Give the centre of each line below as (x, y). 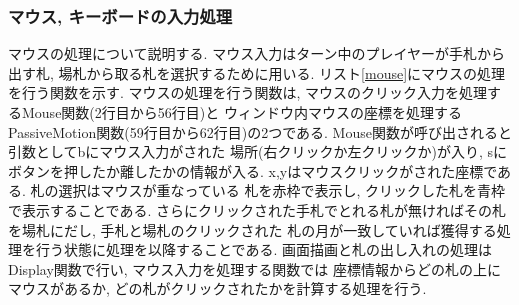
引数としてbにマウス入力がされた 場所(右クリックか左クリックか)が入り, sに (257, 151)
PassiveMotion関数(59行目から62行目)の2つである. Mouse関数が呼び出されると (260, 131)
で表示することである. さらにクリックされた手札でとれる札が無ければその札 (257, 209)
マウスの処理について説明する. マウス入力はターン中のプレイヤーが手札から (257, 53)
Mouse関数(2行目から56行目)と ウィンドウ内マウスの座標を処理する (241, 112)
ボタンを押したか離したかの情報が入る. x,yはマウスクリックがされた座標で (253, 170)
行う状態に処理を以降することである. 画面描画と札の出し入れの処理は (263, 249)
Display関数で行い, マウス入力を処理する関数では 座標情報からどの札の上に (254, 268)
